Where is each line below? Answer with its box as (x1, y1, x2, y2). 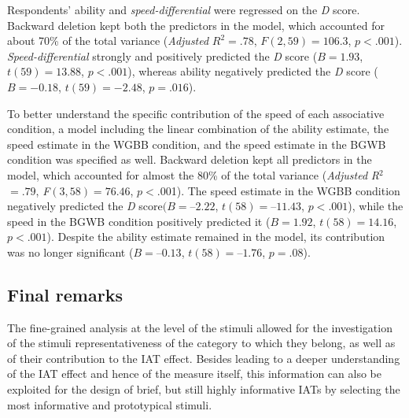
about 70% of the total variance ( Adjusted (7, 32, 209, 49)
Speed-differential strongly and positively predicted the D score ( (7, 47, 318, 64)
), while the (348, 198, 403, 214)
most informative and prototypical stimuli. (7, 396, 212, 412)
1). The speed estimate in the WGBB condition (171, 182, 400, 198)
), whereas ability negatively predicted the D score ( (127, 63, 378, 80)
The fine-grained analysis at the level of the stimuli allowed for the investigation (7, 319, 392, 335)
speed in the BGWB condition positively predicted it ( (7, 213, 271, 229)
